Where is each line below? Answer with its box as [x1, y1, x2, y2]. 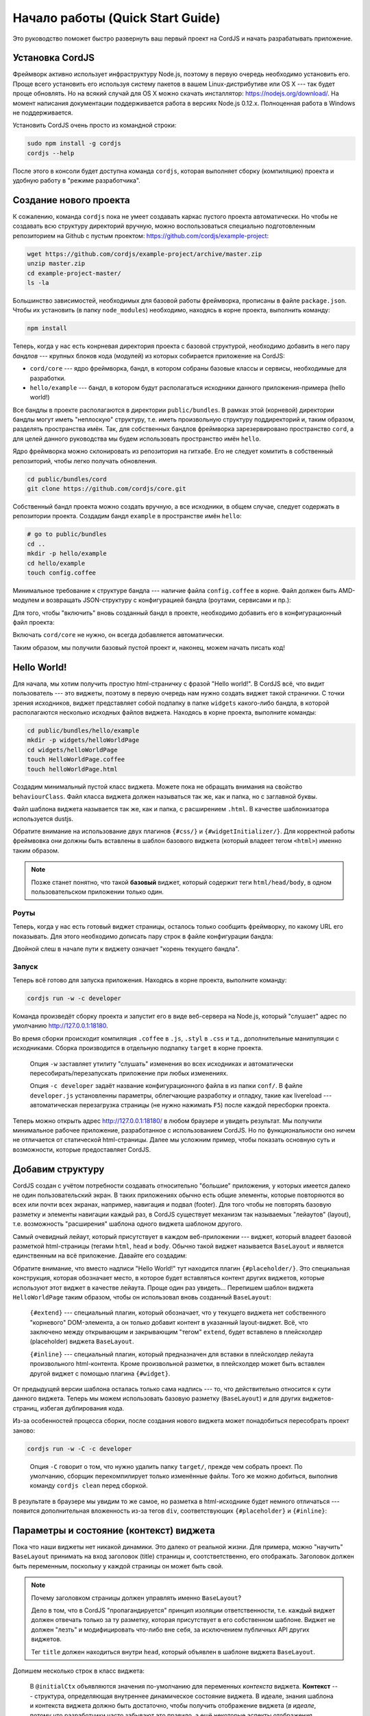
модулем [12, 596, 40, 604]
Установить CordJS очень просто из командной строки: [12, 121, 177, 130]
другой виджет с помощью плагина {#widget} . [29, 1369, 171, 1378]
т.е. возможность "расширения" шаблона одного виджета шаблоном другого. [12, 1220, 243, 1228]
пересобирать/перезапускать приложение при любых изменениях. [29, 1069, 229, 1077]
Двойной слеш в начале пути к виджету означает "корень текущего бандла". [12, 944, 240, 953]
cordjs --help [27, 149, 75, 157]
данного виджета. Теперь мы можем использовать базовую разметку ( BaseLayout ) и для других [12, 1394, 301, 1403]
